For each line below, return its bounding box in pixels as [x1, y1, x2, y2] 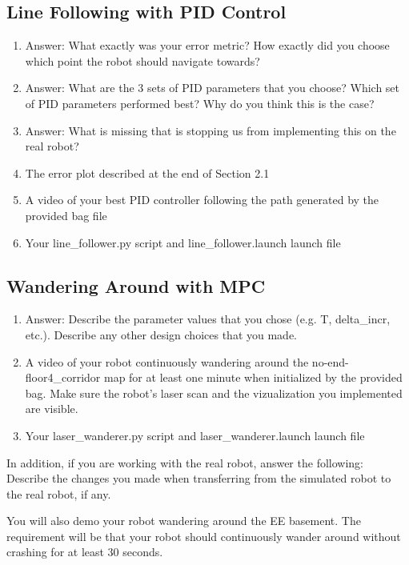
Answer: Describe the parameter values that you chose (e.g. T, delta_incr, [25, 311, 391, 327]
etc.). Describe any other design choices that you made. [25, 326, 297, 343]
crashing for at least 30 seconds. [6, 543, 163, 560]
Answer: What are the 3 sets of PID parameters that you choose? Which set [25, 79, 400, 96]
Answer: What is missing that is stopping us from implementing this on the [25, 122, 396, 138]
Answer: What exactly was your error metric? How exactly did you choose [25, 37, 390, 54]
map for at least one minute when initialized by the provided [103, 369, 403, 386]
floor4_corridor [25, 369, 101, 386]
